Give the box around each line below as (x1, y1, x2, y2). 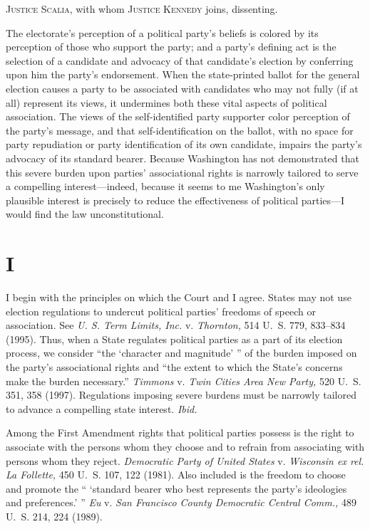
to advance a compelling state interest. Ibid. (6, 401, 197, 416)
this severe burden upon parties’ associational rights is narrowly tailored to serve (6, 164, 359, 179)
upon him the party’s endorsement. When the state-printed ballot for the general (6, 67, 360, 82)
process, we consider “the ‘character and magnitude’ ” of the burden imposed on (6, 345, 357, 360)
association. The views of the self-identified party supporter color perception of (6, 109, 350, 124)
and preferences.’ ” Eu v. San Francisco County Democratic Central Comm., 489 (6, 495, 356, 510)
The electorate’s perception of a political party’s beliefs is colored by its (6, 25, 319, 40)
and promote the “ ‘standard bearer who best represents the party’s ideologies (6, 481, 347, 496)
